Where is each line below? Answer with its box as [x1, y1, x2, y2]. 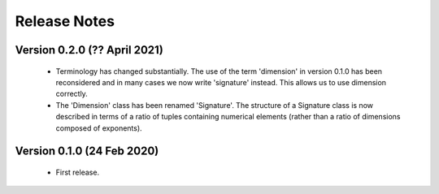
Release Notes [15, 12, 115, 30]
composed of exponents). [55, 123, 142, 133]
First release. [55, 167, 100, 177]
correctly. [55, 89, 89, 99]
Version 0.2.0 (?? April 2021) [15, 43, 164, 57]
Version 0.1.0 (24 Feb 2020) [15, 144, 159, 158]
